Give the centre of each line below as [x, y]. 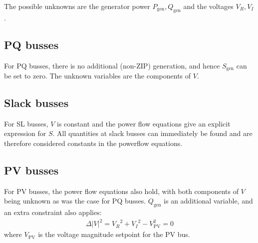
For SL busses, [26, 123]
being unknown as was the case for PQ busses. [75, 201]
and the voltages [208, 6]
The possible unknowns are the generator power [77, 6]
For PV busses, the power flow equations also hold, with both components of [121, 191]
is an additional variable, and [208, 201]
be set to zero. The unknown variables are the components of [98, 76]
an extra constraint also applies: [53, 212]
